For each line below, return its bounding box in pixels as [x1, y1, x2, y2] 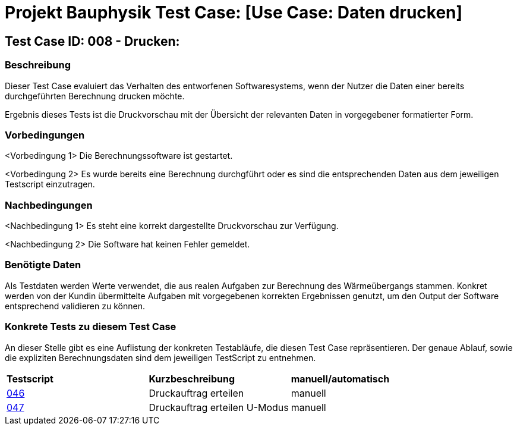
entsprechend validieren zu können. [5, 300, 145, 311]
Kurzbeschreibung [149, 372, 235, 385]
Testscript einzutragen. [5, 179, 95, 190]
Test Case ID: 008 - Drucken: [5, 33, 180, 49]
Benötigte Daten [5, 259, 81, 271]
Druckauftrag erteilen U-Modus [149, 401, 289, 413]
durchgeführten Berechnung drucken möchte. [5, 90, 185, 101]
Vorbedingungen [5, 128, 85, 141]
